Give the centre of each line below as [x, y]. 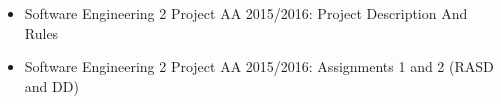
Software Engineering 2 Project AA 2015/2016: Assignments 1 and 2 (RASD [259, 66]
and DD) [51, 85]
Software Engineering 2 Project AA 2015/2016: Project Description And [246, 13]
